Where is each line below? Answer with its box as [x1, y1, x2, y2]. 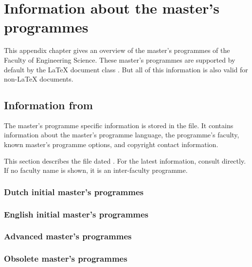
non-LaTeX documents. [4, 74, 73, 84]
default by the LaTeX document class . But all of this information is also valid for [4, 64, 248, 74]
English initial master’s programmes [4, 208, 149, 220]
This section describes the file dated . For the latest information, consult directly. [4, 155, 246, 166]
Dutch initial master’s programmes [4, 185, 144, 198]
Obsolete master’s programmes [4, 252, 127, 265]
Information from [4, 98, 93, 113]
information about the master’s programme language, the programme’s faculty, [4, 130, 239, 140]
